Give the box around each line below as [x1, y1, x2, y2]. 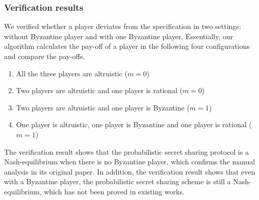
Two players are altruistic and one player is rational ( [16, 85, 183, 96]
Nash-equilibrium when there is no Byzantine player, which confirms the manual [4, 156, 255, 167]
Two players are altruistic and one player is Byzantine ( [16, 102, 190, 112]
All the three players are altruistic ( [16, 68, 127, 78]
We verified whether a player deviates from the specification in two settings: [4, 21, 241, 32]
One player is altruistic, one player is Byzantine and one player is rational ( [16, 119, 252, 130]
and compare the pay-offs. [4, 51, 85, 61]
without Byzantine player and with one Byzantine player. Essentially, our [4, 31, 234, 41]
